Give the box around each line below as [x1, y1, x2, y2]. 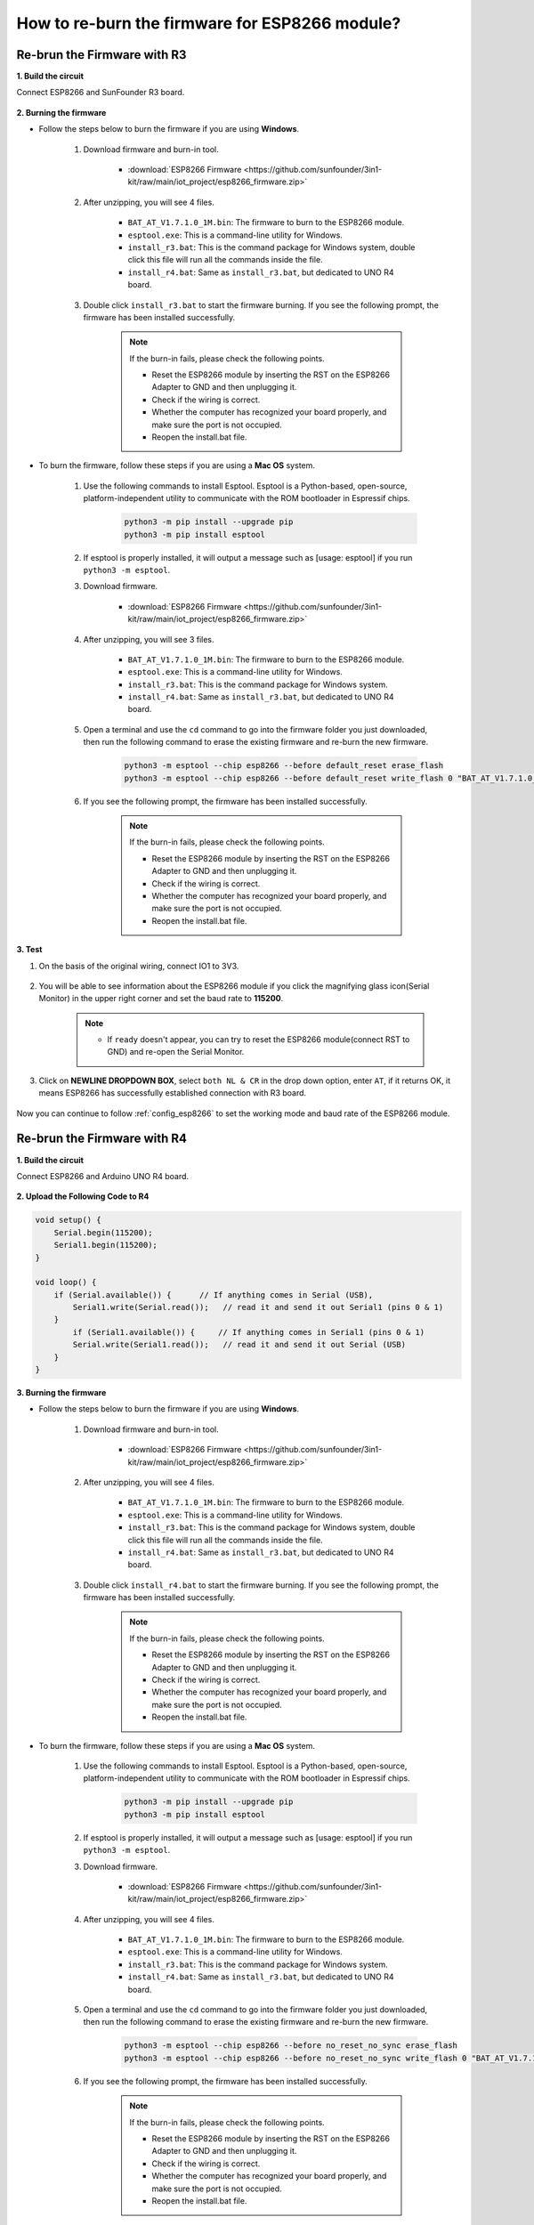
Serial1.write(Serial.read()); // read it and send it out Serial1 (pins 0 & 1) [72, 1302, 444, 1313]
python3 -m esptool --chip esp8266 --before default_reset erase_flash [124, 761, 444, 771]
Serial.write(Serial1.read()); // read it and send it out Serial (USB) [72, 1339, 407, 1350]
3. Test [16, 944, 43, 955]
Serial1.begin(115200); [53, 1240, 158, 1250]
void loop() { [35, 1277, 97, 1288]
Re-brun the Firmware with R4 [16, 1131, 187, 1146]
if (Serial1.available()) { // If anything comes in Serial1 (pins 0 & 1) [72, 1327, 425, 1337]
